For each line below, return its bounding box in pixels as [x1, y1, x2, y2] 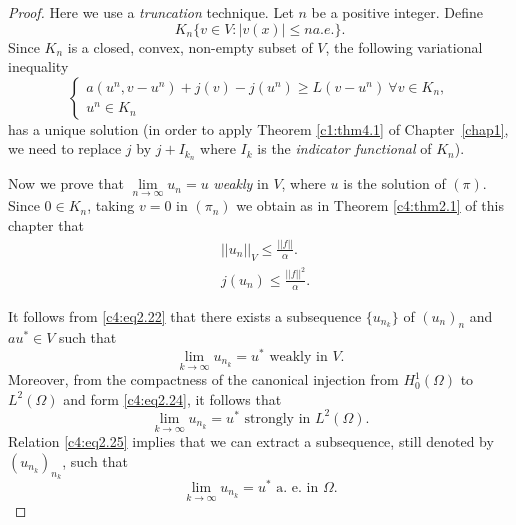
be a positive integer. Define [311, 2, 483, 22]
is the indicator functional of [257, 138, 432, 159]
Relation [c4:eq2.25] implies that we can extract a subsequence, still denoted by [8, 431, 494, 452]
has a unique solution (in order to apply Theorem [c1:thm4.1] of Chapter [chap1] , [8, 118, 509, 139]
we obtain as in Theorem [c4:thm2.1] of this [236, 195, 504, 216]
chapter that [8, 215, 84, 236]
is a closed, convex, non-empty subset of [67, 36, 313, 57]
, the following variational [325, 36, 483, 57]
